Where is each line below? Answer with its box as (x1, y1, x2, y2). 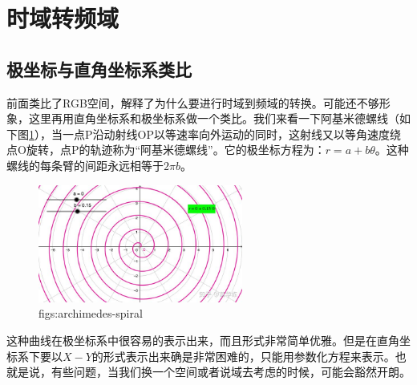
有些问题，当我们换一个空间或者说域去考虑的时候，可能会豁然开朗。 (51, 363, 411, 380)
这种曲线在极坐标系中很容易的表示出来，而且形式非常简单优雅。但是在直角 (6, 332, 399, 348)
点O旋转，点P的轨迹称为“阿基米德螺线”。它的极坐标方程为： (6, 141, 326, 158)
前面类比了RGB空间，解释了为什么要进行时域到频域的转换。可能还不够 (6, 94, 379, 111)
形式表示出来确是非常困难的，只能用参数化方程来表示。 (103, 347, 395, 364)
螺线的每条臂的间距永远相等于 (6, 156, 164, 173)
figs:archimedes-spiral (38, 305, 143, 322)
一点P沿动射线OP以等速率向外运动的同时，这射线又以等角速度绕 (62, 125, 401, 142)
